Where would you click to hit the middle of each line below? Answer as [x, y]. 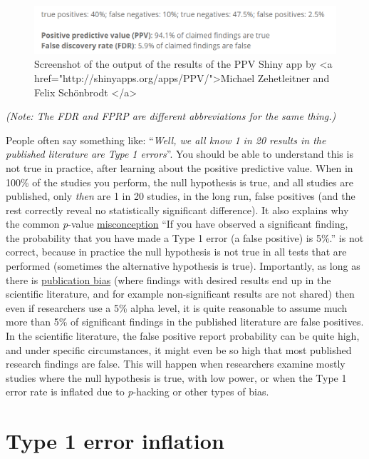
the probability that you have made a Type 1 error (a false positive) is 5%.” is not [185, 237]
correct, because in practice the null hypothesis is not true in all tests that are [176, 252]
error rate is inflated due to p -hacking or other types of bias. [137, 392]
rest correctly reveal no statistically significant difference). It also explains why [177, 210]
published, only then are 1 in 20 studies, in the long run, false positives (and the [181, 196]
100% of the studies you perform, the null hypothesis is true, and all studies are [180, 182]
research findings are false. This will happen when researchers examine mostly [176, 364]
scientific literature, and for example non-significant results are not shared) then [180, 294]
